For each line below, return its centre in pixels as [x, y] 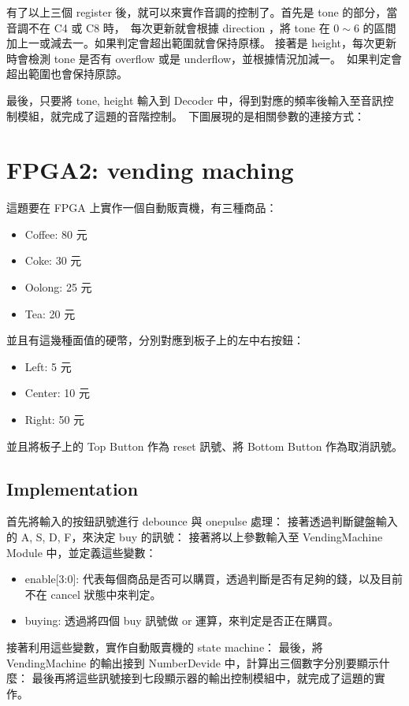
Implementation [73, 488]
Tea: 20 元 [50, 313]
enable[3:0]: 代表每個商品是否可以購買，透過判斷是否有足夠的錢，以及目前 [214, 579]
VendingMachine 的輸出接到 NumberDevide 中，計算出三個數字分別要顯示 [193, 662]
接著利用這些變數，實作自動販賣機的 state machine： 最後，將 [165, 647]
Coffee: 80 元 [56, 234]
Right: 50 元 [55, 420]
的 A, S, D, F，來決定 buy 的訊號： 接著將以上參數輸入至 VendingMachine [195, 537]
